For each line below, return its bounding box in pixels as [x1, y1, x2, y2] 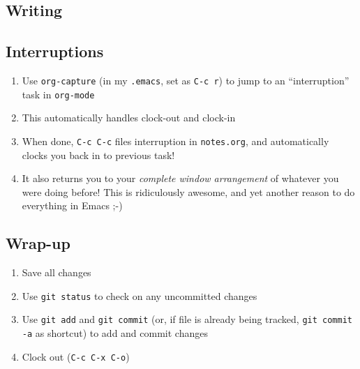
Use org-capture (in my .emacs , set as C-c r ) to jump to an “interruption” [22, 73, 350, 87]
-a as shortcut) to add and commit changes [22, 326, 208, 340]
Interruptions [6, 40, 104, 62]
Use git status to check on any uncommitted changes [22, 288, 257, 303]
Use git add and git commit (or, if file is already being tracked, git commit [22, 312, 353, 326]
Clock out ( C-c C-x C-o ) [22, 349, 130, 363]
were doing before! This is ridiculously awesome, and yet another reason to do [22, 184, 355, 199]
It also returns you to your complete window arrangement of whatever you [22, 171, 339, 186]
